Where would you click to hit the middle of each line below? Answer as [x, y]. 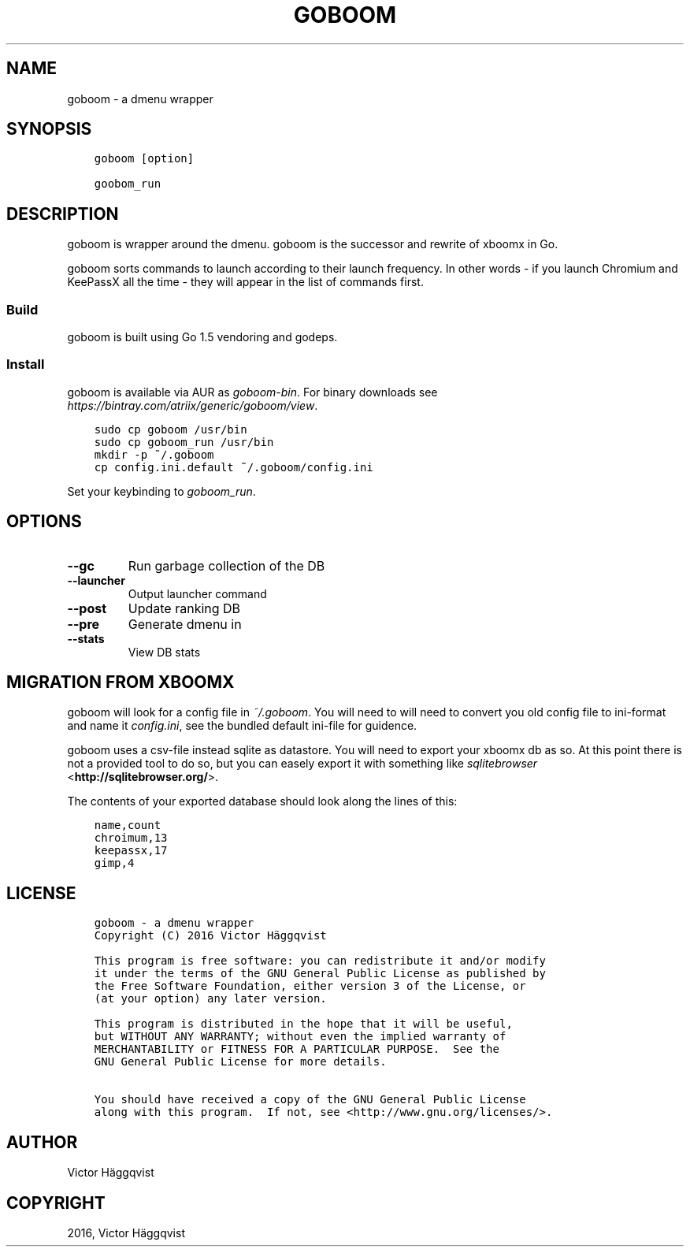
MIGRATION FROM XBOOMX [121, 682]
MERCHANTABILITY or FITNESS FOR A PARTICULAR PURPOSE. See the [297, 1049]
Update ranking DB [184, 608]
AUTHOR [42, 1142]
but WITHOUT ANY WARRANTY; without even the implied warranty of [300, 1037]
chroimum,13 [131, 838]
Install [26, 364]
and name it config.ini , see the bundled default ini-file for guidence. [242, 726]
